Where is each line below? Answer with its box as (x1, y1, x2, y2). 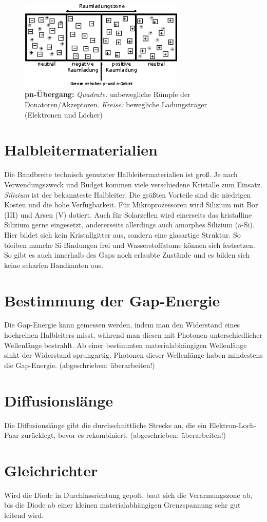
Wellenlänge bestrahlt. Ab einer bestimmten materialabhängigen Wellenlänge (4, 339, 247, 350)
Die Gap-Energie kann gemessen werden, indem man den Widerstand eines (4, 319, 240, 330)
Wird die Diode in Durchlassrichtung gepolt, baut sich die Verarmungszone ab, (4, 489, 253, 500)
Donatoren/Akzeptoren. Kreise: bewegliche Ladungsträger (25, 99, 207, 110)
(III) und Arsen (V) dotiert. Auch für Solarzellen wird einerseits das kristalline (4, 209, 252, 220)
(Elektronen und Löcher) (25, 109, 103, 120)
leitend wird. (4, 510, 44, 520)
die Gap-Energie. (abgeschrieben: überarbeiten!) (4, 359, 155, 370)
